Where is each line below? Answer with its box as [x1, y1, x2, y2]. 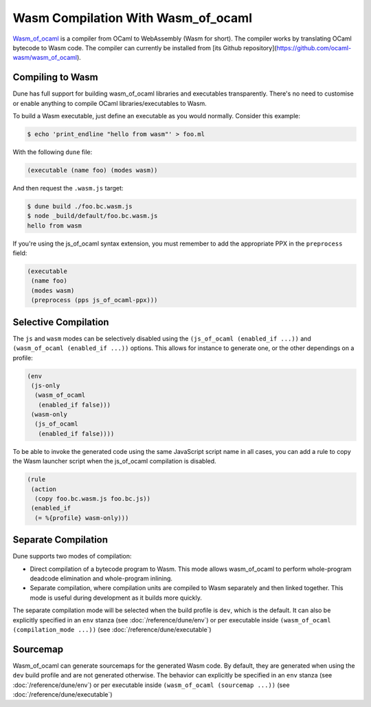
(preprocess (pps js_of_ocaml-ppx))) [31, 296, 158, 304]
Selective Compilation [12, 316, 109, 328]
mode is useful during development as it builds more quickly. [30, 594, 202, 602]
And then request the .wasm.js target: [12, 184, 124, 192]
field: [12, 249, 27, 257]
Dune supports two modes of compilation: [12, 552, 132, 561]
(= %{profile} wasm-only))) [34, 514, 129, 522]
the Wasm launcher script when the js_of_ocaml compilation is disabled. [12, 457, 216, 466]
